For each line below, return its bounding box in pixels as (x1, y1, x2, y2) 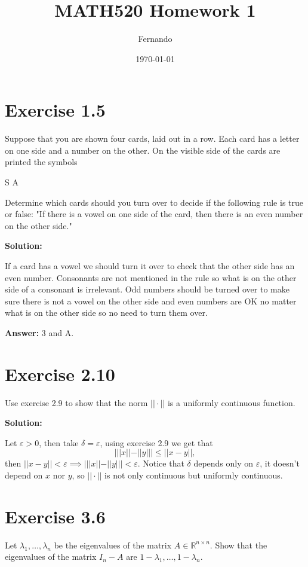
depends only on (193, 457, 254, 470)
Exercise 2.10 (5, 361, 115, 386)
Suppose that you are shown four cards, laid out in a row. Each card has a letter (5, 132, 300, 145)
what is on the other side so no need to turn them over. (5, 306, 208, 319)
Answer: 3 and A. (5, 326, 74, 339)
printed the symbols (5, 156, 78, 168)
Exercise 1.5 (5, 97, 106, 122)
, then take (39, 436, 79, 449)
